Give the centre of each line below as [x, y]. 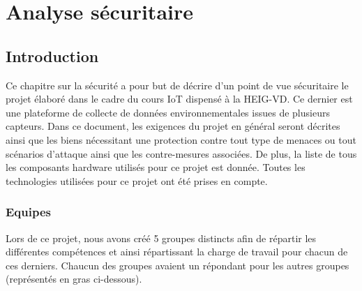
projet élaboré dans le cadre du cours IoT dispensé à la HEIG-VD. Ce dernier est [179, 99]
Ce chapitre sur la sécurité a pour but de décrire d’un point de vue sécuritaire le [177, 85]
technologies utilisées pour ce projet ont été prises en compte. [137, 180]
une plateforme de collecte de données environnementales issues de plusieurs [168, 112]
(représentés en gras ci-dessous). [74, 279]
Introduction [52, 55]
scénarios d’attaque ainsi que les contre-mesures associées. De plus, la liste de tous [181, 153]
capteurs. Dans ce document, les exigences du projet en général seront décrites [173, 126]
